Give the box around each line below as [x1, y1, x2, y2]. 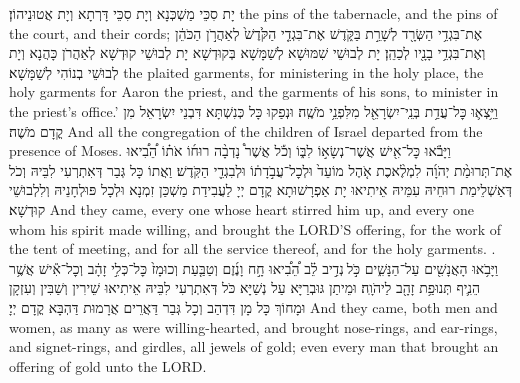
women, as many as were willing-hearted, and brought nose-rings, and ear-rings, [9, 316, 498, 337]
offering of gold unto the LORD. [9, 355, 207, 376]
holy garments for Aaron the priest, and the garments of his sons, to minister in [9, 81, 499, 102]
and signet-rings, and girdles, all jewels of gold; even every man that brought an [9, 336, 499, 357]
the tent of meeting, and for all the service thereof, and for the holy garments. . [9, 238, 496, 259]
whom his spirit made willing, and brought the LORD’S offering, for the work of [9, 218, 502, 239]
